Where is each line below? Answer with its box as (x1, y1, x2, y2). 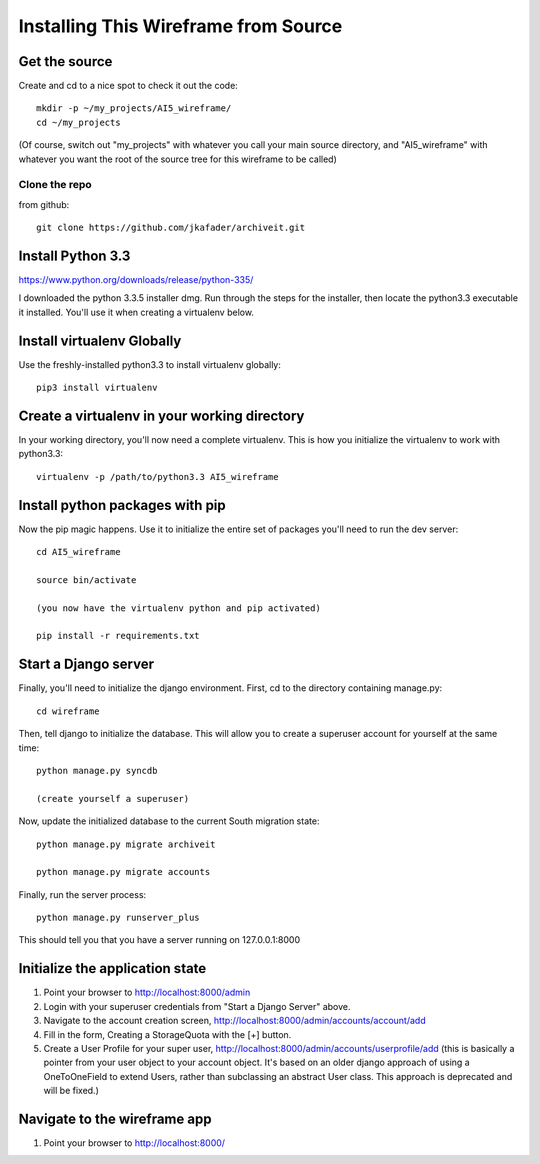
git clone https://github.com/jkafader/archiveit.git (36, 222, 305, 234)
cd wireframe (36, 705, 100, 717)
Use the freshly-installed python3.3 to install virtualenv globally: (18, 358, 282, 370)
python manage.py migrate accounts (36, 866, 211, 878)
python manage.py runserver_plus (36, 912, 200, 924)
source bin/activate (36, 574, 137, 585)
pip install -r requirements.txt (36, 630, 200, 642)
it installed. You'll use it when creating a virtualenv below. (18, 306, 255, 318)
